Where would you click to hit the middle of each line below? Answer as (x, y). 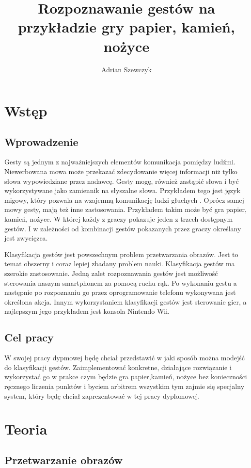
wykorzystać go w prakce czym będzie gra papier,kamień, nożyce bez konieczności (126, 377)
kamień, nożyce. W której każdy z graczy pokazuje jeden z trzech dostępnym (119, 219)
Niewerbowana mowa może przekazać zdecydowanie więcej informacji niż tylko (121, 171)
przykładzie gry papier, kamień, (126, 27)
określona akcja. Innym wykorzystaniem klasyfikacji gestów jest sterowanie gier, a (125, 301)
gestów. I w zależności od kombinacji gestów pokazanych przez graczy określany (123, 228)
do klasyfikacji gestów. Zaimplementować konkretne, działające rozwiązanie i (118, 367)
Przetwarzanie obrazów (63, 460)
